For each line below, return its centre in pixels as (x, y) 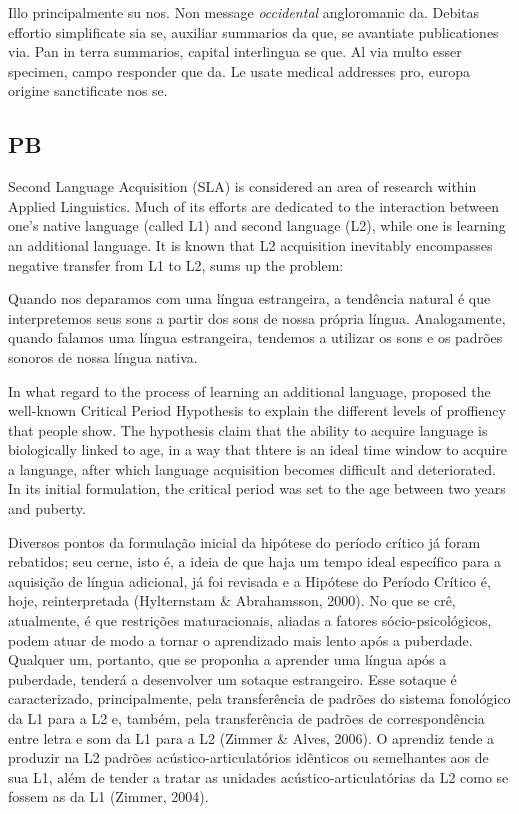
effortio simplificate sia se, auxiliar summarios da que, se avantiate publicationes (253, 31)
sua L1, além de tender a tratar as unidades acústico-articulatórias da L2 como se (258, 776)
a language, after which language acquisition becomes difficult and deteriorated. (252, 468)
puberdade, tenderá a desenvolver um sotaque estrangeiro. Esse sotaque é (232, 678)
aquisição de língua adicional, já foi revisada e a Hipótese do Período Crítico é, (249, 580)
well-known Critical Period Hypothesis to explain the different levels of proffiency (257, 410)
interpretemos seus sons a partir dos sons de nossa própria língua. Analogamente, (257, 317)
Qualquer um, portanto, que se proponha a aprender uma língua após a (227, 659)
